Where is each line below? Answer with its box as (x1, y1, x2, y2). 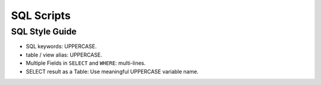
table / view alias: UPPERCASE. (26, 51, 102, 58)
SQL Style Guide (11, 26, 77, 37)
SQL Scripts (11, 9, 71, 22)
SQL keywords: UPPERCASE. (26, 43, 97, 50)
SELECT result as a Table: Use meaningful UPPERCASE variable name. (26, 68, 199, 75)
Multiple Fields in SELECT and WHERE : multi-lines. (26, 59, 146, 67)
